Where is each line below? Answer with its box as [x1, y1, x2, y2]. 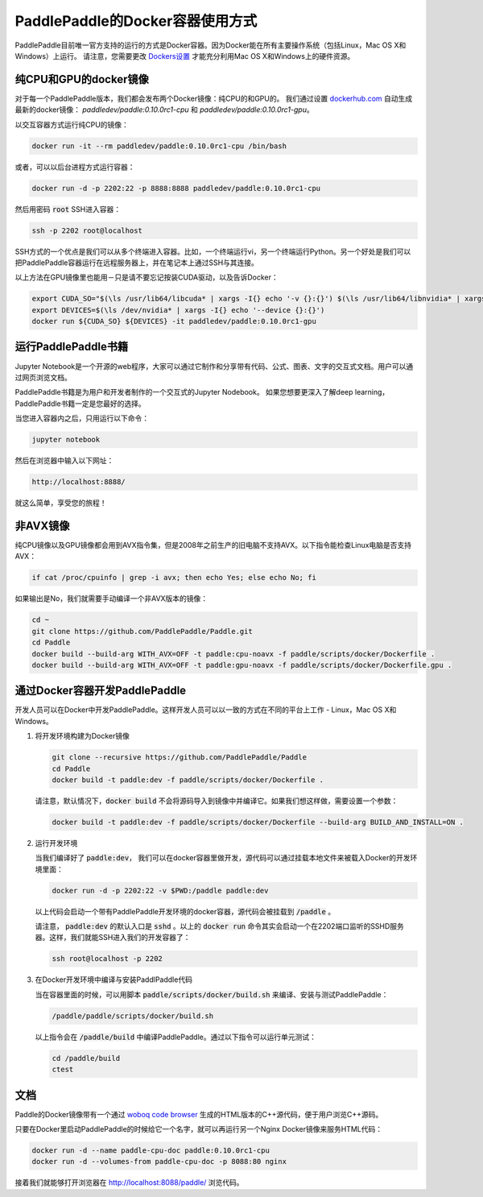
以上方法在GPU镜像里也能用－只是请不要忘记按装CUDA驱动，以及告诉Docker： [14, 272, 279, 282]
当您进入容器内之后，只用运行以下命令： [14, 413, 149, 423]
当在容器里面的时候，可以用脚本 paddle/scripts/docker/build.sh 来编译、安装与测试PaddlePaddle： [35, 989, 389, 999]
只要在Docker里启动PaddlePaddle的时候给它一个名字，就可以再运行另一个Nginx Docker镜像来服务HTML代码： [14, 1125, 382, 1134]
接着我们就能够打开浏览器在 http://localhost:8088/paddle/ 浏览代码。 [14, 1178, 245, 1187]
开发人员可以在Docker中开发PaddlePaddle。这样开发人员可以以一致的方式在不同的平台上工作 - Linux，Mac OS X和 [14, 705, 397, 714]
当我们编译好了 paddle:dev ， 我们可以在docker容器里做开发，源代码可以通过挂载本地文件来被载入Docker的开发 [35, 853, 411, 863]
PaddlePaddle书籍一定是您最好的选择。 [14, 399, 146, 408]
